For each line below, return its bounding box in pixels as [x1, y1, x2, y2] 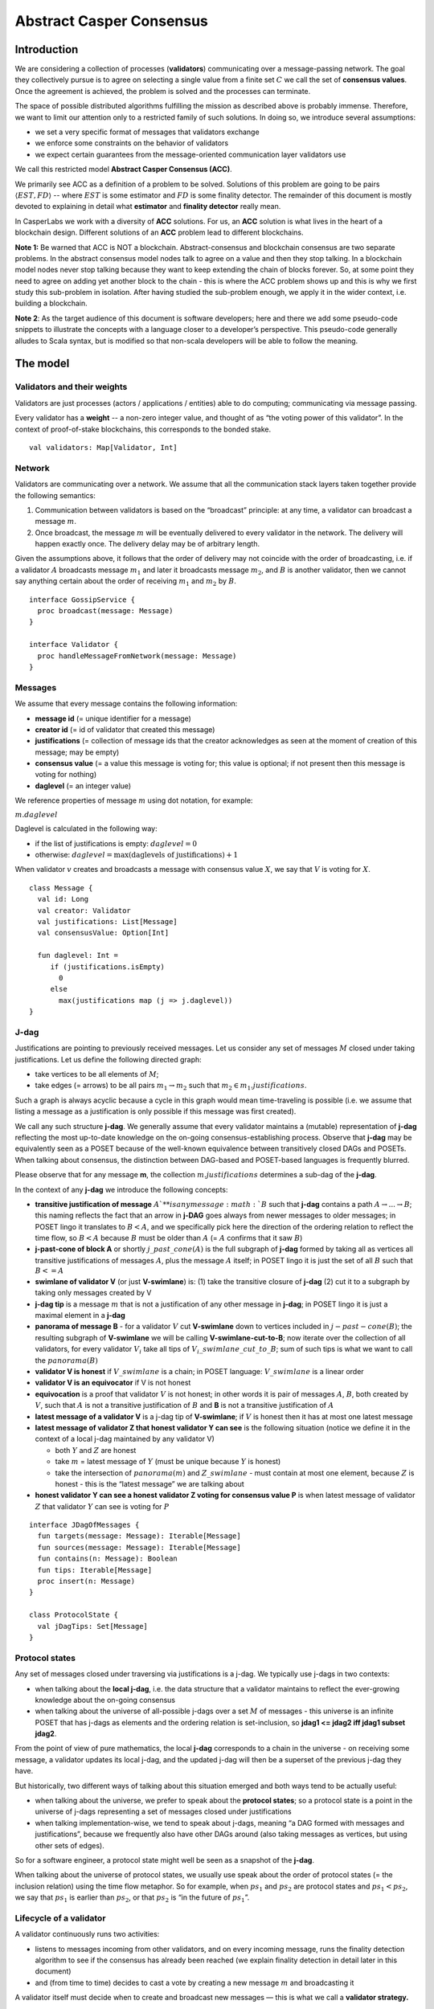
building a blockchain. [14, 298, 88, 309]
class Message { [29, 883, 93, 892]
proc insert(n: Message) [37, 1577, 136, 1586]
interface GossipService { [29, 595, 136, 604]
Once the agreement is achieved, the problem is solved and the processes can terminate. [14, 86, 311, 96]
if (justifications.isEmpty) [50, 962, 165, 972]
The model [14, 357, 70, 370]
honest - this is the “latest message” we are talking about [55, 1479, 244, 1488]
